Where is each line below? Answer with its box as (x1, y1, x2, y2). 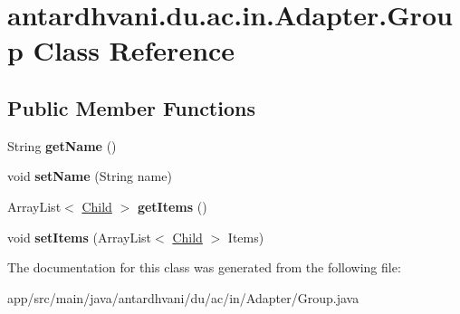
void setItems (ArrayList (7, 227, 152, 246)
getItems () (137, 196, 207, 215)
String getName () (7, 136, 117, 155)
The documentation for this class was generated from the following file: (7, 258, 401, 277)
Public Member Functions (7, 93, 255, 121)
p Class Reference (7, 32, 235, 69)
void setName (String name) (7, 167, 172, 186)
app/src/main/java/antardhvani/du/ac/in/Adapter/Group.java (7, 288, 359, 307)
